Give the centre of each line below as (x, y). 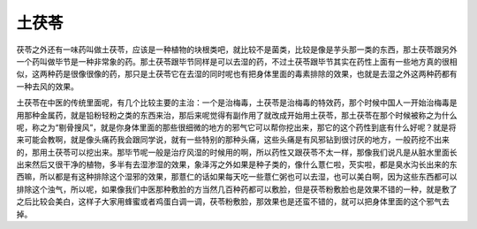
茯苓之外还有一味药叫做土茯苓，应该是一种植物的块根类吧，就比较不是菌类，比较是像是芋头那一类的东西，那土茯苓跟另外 (237, 50)
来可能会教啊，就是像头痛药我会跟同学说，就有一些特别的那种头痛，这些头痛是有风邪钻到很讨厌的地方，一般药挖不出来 (233, 140)
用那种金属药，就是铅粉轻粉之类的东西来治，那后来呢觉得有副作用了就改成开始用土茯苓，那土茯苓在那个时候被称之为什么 (237, 115)
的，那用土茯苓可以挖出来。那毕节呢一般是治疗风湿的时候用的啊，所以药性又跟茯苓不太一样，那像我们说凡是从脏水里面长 (237, 152)
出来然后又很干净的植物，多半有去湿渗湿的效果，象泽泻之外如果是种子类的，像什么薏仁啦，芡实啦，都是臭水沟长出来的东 (237, 164)
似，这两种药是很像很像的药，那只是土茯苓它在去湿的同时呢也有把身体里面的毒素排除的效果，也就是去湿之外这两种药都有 (237, 74)
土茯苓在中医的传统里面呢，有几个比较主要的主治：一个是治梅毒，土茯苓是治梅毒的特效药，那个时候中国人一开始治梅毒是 (237, 103)
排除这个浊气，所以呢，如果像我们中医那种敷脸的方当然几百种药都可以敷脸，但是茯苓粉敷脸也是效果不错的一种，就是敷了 (237, 189)
